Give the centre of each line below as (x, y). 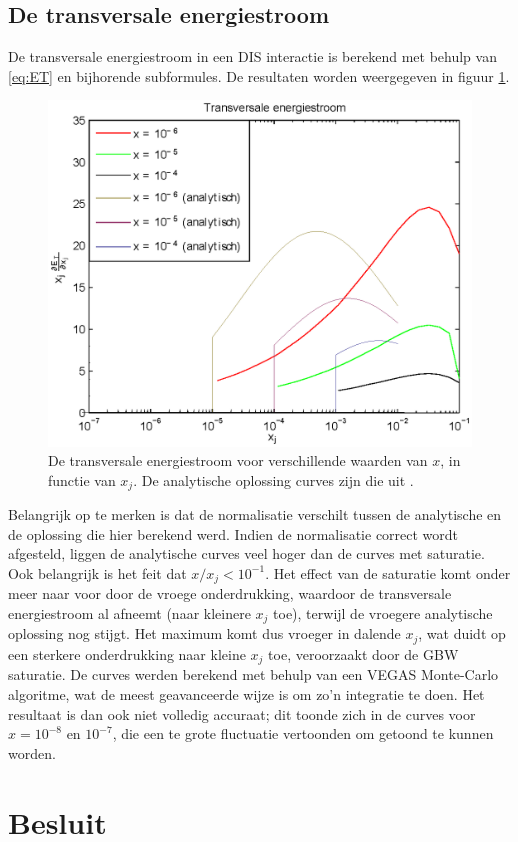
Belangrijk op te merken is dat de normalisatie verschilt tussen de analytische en (255, 514)
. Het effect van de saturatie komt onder (388, 572)
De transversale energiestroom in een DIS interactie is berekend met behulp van (252, 56)
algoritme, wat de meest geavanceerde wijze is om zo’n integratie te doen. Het (246, 693)
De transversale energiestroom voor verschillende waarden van (238, 460)
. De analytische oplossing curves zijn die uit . (273, 479)
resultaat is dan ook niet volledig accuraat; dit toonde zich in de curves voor (242, 713)
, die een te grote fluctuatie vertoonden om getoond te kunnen (303, 733)
